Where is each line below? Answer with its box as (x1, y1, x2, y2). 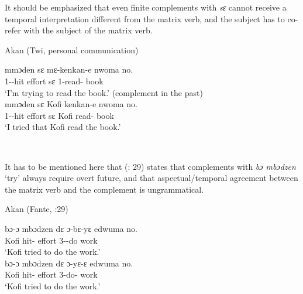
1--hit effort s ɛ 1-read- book (5, 74, 104, 87)
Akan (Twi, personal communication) (5, 43, 139, 56)
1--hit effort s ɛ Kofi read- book (5, 109, 114, 121)
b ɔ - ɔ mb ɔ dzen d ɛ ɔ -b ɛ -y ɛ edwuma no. (5, 222, 137, 234)
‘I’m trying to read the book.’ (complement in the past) (5, 86, 203, 98)
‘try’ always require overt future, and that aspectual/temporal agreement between (5, 172, 298, 184)
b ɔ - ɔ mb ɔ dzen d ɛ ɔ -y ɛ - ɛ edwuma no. (5, 257, 133, 269)
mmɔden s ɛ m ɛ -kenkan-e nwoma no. (5, 63, 133, 76)
